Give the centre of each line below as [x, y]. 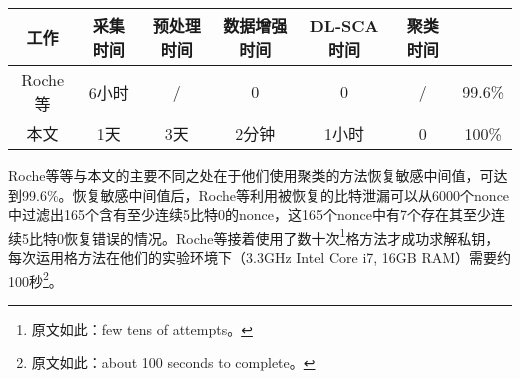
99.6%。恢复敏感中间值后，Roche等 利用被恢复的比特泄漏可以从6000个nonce [265, 194]
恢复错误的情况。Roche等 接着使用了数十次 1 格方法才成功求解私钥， [281, 236]
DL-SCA [344, 25]
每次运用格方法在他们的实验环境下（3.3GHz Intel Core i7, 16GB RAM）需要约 [260, 257]
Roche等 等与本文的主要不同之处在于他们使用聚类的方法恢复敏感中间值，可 [251, 175]
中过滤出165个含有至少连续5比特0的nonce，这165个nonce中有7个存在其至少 [249, 214]
